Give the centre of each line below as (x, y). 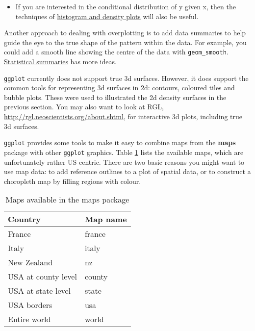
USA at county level (42, 277)
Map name (106, 219)
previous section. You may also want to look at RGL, (84, 107)
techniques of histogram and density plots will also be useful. (107, 16)
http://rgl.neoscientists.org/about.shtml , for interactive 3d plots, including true (123, 116)
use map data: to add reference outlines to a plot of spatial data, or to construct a (127, 171)
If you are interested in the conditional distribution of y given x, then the (126, 6)
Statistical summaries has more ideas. (60, 62)
